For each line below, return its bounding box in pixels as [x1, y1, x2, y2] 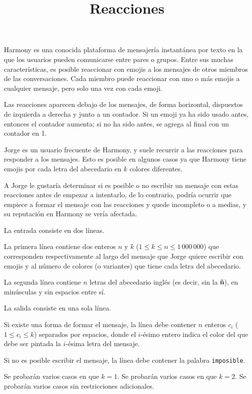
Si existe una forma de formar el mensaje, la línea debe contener [4, 319, 196, 330]
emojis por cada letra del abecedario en [4, 163, 122, 173]
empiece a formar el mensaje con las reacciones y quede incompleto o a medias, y [4, 199, 247, 209]
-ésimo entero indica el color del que [140, 329, 249, 339]
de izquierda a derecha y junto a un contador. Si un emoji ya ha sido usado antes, [4, 108, 249, 119]
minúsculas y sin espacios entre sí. [4, 286, 105, 296]
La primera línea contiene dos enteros [4, 241, 116, 251]
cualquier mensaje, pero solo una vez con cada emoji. [4, 83, 163, 93]
